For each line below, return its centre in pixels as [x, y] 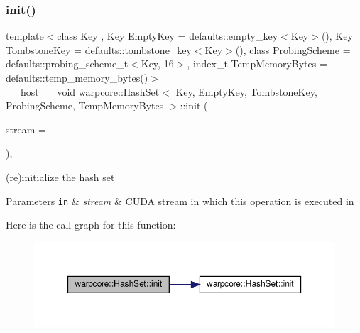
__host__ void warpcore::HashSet [83, 91]
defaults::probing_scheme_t [67, 64]
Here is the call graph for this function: [91, 225]
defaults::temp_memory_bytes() [77, 77]
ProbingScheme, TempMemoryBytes [85, 105]
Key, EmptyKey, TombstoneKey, [246, 91]
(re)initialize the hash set [60, 176]
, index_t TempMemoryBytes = [257, 64]
